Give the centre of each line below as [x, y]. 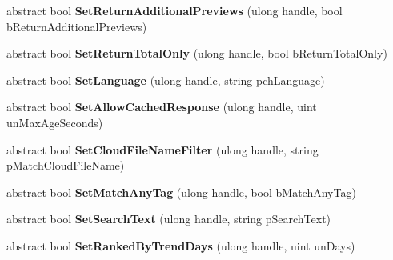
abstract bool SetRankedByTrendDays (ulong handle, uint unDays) [181, 245]
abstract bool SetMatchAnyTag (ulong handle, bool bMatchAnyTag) [181, 192]
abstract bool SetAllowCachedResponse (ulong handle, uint [162, 107]
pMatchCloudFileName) [66, 165]
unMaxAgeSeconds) [55, 122]
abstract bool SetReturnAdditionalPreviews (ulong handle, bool [174, 10]
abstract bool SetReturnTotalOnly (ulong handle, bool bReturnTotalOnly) [197, 53]
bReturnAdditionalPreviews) [77, 26]
